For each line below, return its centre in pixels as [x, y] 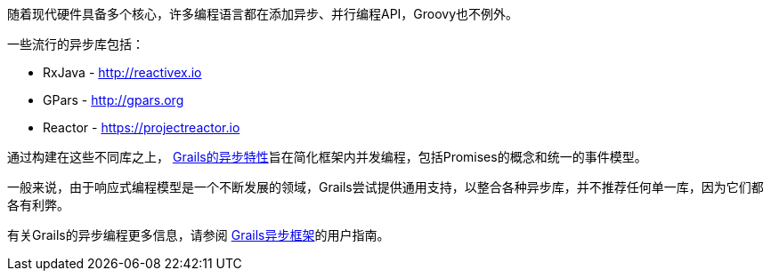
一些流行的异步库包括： [76, 44]
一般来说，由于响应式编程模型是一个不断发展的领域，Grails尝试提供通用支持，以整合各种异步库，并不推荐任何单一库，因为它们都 [385, 187]
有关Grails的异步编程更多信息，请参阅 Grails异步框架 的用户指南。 [199, 235]
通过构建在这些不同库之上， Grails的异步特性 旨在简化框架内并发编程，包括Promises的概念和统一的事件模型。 [327, 157]
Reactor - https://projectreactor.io [142, 127]
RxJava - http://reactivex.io [122, 72]
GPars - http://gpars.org [114, 100]
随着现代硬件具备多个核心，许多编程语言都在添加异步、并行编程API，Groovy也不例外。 [263, 14]
